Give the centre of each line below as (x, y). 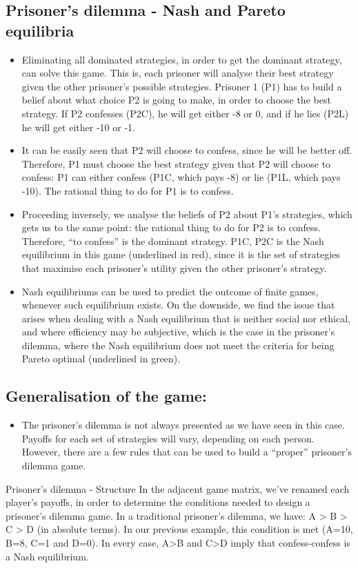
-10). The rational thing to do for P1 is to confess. (128, 190)
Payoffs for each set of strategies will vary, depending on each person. (168, 438)
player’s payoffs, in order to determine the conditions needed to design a (158, 502)
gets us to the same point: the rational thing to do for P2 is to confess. (171, 227)
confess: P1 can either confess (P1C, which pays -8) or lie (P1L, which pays (181, 177)
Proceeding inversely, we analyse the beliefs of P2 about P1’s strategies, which (187, 214)
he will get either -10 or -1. (78, 127)
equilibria (40, 30)
